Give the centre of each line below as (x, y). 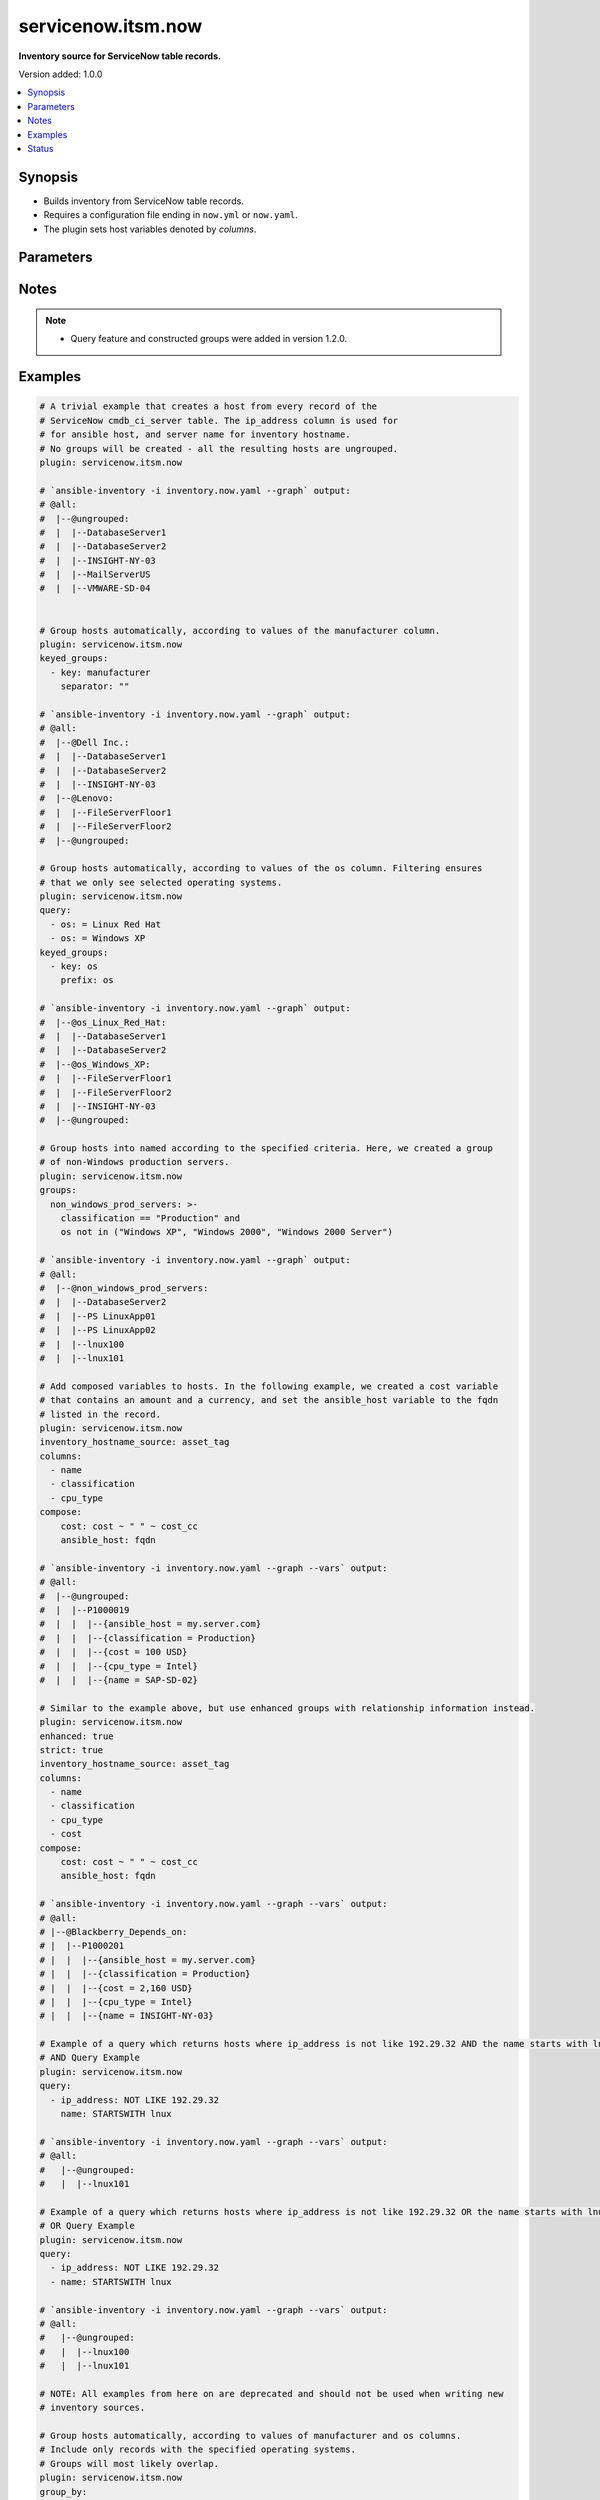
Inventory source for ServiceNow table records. (120, 56)
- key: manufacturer (100, 672)
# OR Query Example (87, 2226)
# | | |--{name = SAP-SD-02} (119, 1679)
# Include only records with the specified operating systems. (198, 2449)
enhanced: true (76, 1736)
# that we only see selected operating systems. (161, 882)
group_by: (63, 2491)
